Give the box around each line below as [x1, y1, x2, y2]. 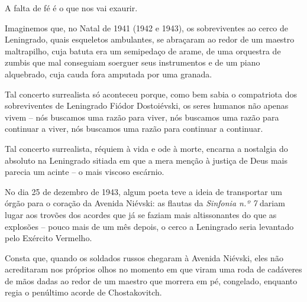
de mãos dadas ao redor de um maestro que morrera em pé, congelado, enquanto [5, 274, 298, 287]
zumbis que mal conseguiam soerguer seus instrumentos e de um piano [5, 56, 260, 69]
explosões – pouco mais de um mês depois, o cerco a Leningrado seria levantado [5, 220, 294, 232]
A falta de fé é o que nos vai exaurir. [5, 2, 138, 14]
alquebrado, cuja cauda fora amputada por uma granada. [5, 67, 212, 80]
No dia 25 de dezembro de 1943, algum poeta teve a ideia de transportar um [5, 185, 282, 197]
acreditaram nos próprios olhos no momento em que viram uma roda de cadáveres [5, 263, 302, 275]
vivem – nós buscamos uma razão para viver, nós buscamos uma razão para [5, 111, 279, 123]
